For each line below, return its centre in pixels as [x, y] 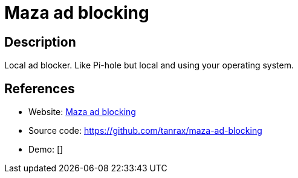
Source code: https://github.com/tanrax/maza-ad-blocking [145, 131]
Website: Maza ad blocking [82, 112]
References [40, 88]
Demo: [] [46, 150]
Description [40, 42]
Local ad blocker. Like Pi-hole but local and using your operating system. [149, 65]
